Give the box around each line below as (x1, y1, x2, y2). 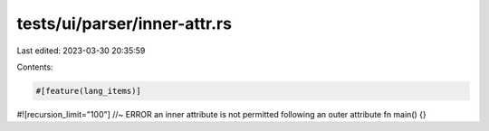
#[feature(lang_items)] (35, 86, 142, 96)
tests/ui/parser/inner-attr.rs (16, 14, 233, 33)
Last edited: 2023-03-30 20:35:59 (16, 45, 146, 56)
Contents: (16, 61, 53, 72)
